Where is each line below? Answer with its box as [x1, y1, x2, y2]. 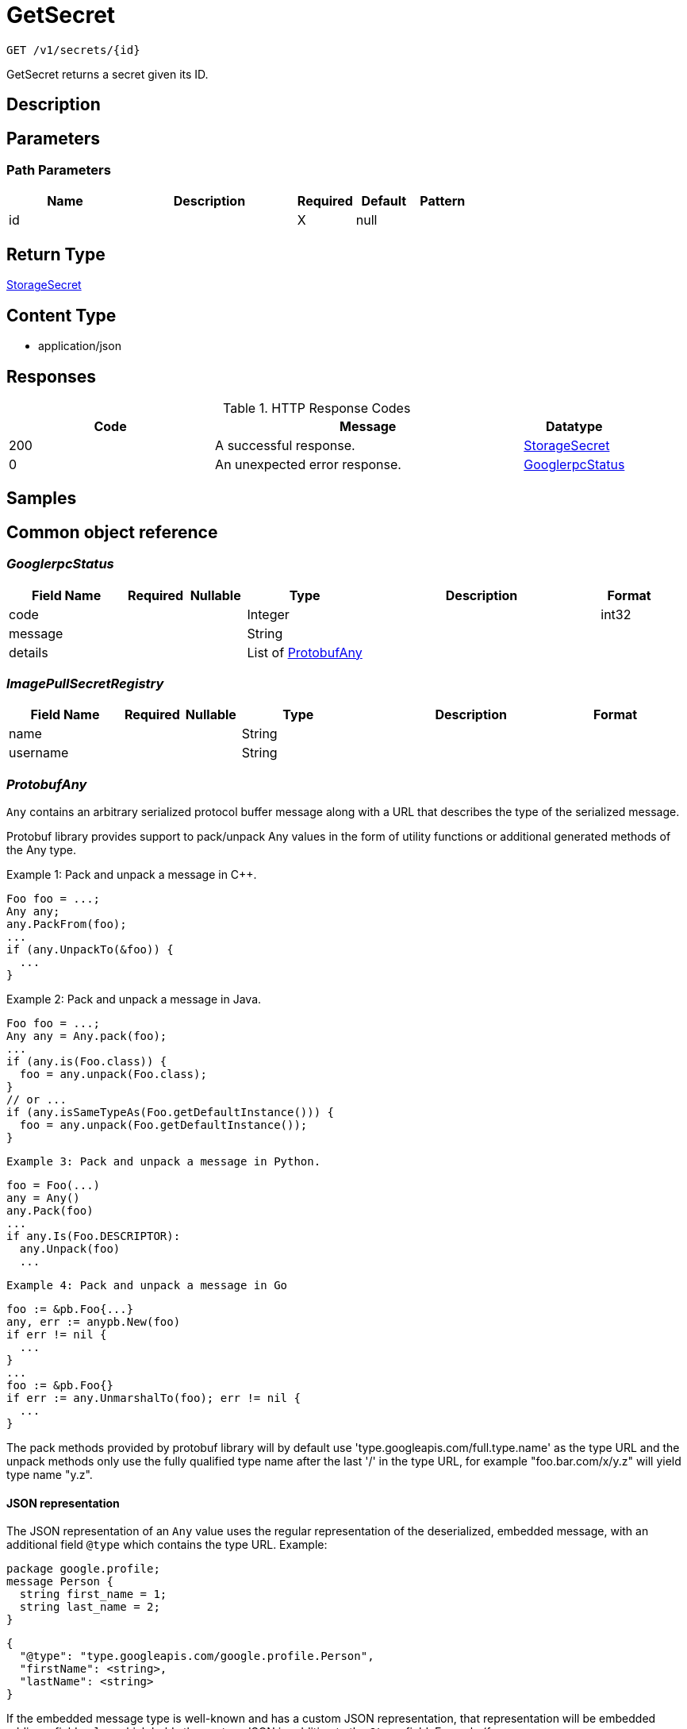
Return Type [6, 244, 106, 264]
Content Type [6, 305, 117, 325]
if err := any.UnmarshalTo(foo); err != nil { [6, 1392, 301, 1405]
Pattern [420, 193, 466, 210]
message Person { [6, 1575, 113, 1588]
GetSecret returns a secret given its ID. [6, 67, 209, 81]
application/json [38, 339, 121, 353]
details [9, 644, 48, 660]
